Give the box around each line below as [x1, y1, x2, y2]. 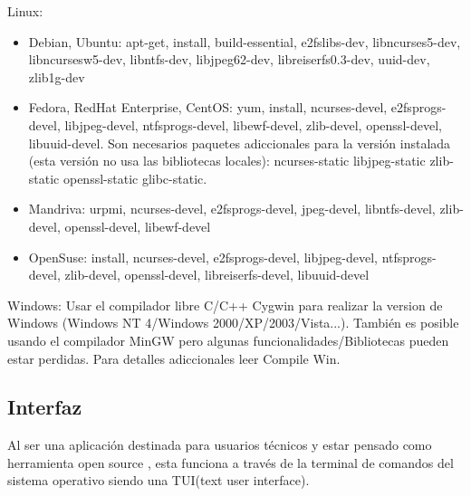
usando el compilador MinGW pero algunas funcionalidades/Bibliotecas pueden [7, 330, 449, 349]
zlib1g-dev [28, 67, 85, 86]
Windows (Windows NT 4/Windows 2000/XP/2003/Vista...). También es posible [7, 313, 459, 332]
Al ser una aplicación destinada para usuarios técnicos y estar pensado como [7, 435, 432, 454]
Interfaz [7, 393, 82, 421]
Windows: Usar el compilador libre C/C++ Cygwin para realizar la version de [7, 295, 443, 314]
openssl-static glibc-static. [62, 168, 207, 187]
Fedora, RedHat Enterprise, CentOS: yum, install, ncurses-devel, [28, 98, 388, 117]
